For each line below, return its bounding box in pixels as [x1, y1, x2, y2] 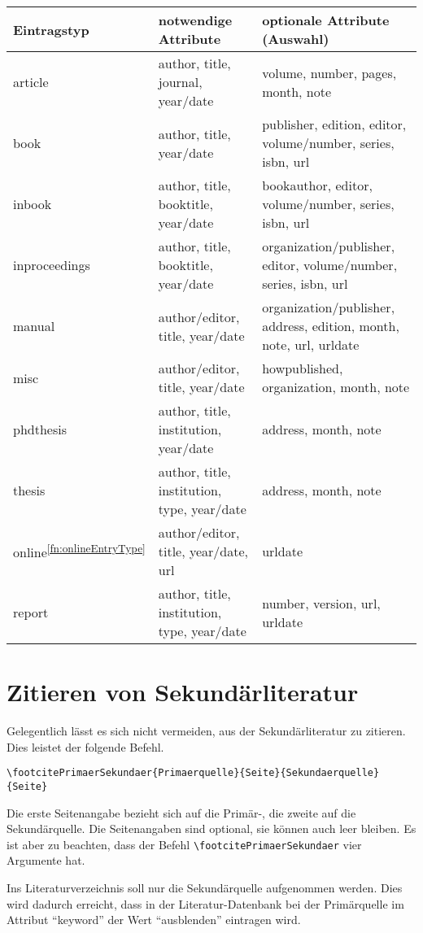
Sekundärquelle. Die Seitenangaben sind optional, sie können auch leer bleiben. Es [7, 820, 416, 837]
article [13, 72, 49, 91]
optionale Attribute [262, 11, 390, 29]
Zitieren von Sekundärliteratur [7, 675, 359, 708]
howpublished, [262, 359, 343, 377]
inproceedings [13, 255, 90, 274]
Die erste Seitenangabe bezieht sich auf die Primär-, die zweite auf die [7, 804, 356, 821]
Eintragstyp [13, 20, 89, 39]
